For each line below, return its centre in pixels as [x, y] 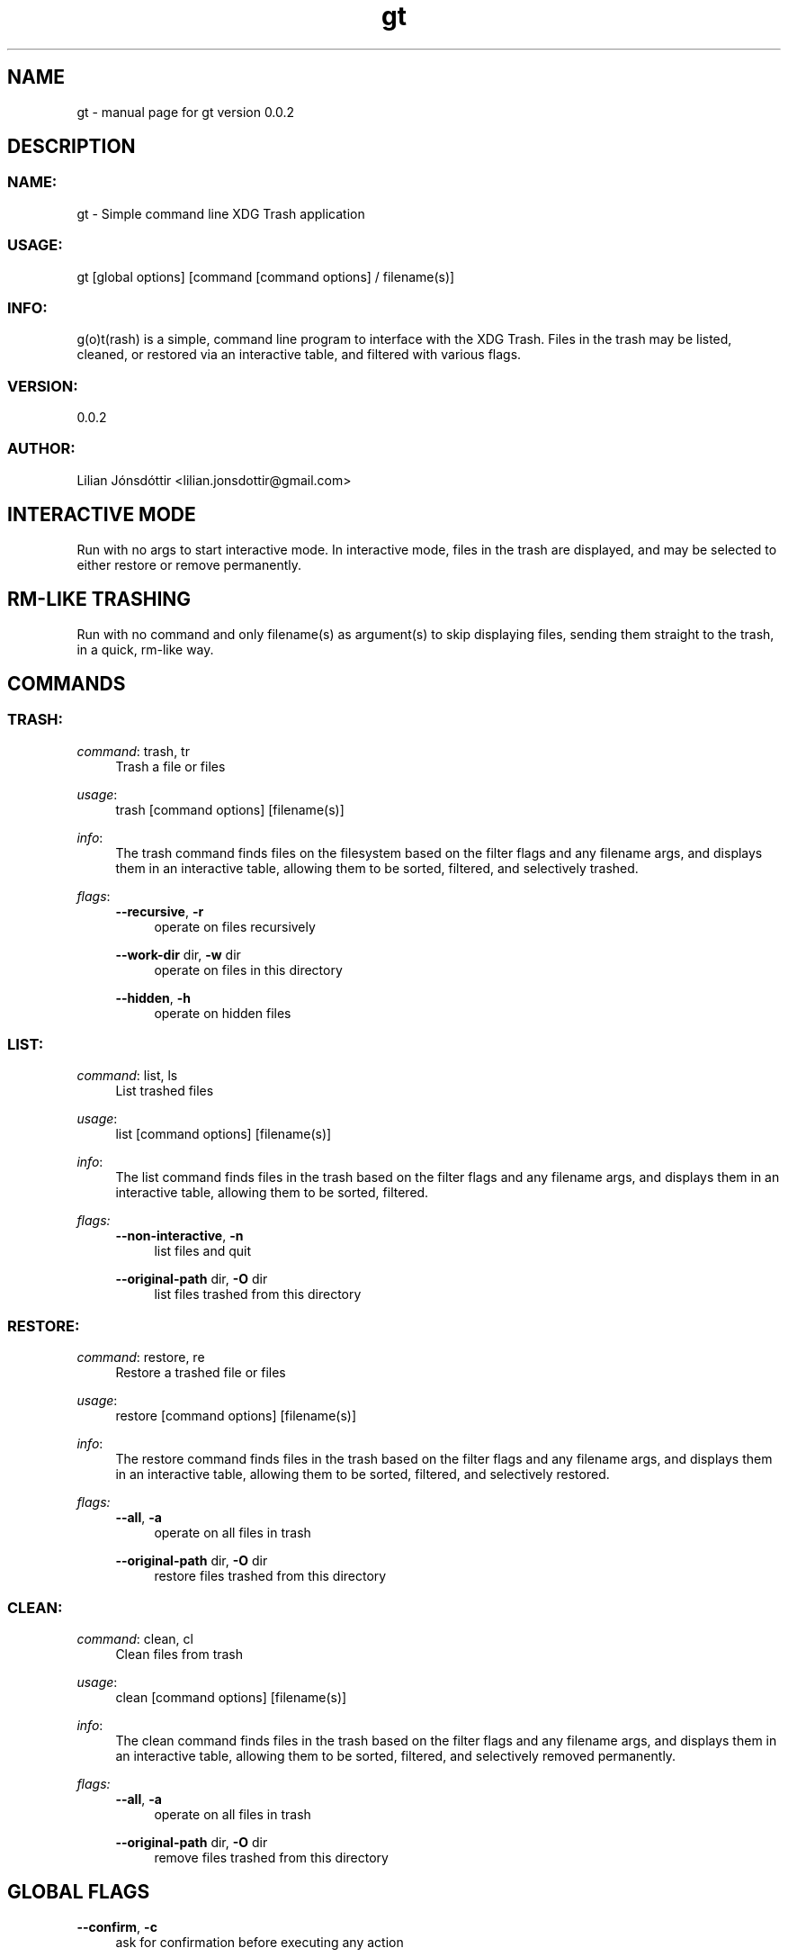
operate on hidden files [223, 1013]
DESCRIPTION [72, 147]
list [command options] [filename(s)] [224, 1134]
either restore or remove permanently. [189, 564]
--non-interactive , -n [179, 1236]
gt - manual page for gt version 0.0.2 [186, 112]
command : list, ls [127, 1076]
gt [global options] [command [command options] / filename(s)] [266, 276]
